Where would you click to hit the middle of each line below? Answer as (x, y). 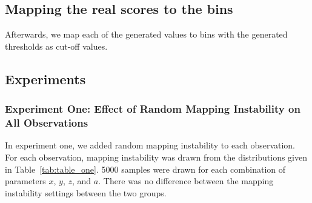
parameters (25, 181)
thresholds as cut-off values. (56, 46)
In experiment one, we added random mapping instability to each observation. (150, 145)
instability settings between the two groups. (86, 192)
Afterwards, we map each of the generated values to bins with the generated (146, 34)
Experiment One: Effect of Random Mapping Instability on (153, 109)
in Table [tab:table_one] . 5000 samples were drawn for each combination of (145, 169)
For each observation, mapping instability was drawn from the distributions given (156, 157)
